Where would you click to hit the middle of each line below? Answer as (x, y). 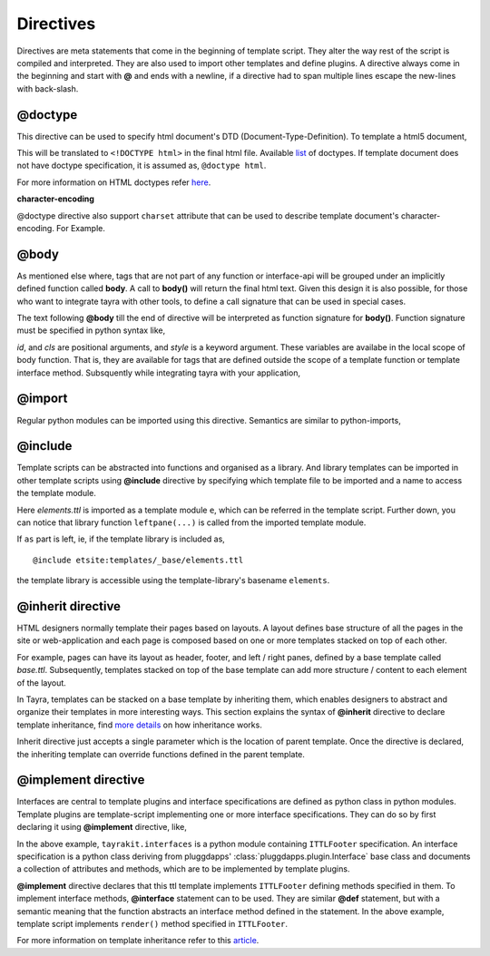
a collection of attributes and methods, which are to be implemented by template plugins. (183, 869)
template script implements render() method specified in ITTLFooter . (152, 924)
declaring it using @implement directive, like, (102, 827)
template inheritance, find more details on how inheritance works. (139, 725)
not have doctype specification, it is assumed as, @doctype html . (142, 166)
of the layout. (42, 683)
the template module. (57, 493)
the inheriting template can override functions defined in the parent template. (161, 754)
